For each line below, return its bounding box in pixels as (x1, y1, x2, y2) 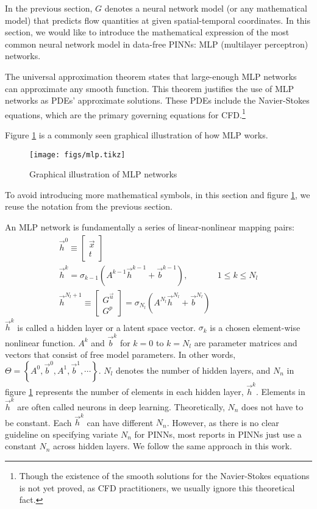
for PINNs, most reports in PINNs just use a (134, 427, 302, 440)
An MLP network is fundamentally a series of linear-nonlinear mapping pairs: (5, 221, 294, 233)
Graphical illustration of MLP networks (29, 168, 177, 180)
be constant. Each (5, 416, 72, 429)
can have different (87, 416, 154, 429)
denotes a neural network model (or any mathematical (104, 2, 307, 14)
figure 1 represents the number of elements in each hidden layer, (5, 385, 244, 397)
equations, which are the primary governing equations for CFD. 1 (5, 106, 246, 121)
